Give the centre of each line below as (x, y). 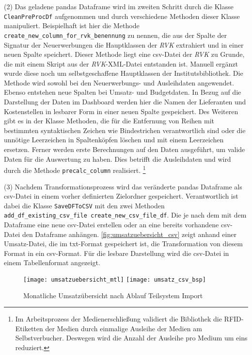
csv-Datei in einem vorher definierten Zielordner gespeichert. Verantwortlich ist (121, 196)
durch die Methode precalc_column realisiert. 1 (75, 169)
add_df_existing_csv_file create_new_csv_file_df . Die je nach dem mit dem (125, 215)
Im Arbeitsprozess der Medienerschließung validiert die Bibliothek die (118, 319)
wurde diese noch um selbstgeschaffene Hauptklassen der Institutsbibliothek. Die (124, 73)
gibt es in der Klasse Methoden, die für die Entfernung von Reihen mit (109, 121)
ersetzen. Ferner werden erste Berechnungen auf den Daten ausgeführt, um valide (125, 149)
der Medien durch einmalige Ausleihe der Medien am (124, 328)
